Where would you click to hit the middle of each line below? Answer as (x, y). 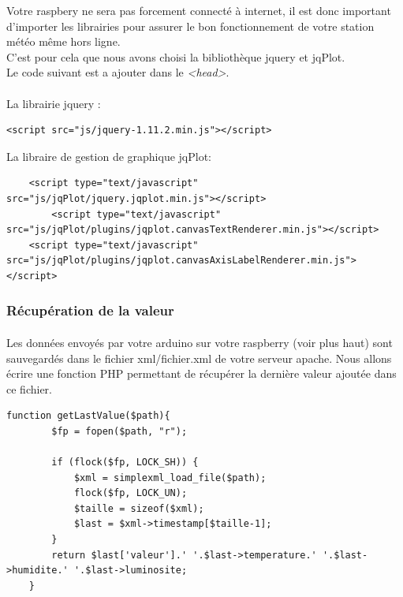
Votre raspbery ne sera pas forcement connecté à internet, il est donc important (199, 10)
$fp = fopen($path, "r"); (119, 431)
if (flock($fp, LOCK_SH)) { (125, 463)
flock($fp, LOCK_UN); (131, 493)
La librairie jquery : (54, 103)
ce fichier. (29, 388)
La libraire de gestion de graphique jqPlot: (109, 156)
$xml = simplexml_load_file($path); (170, 478)
